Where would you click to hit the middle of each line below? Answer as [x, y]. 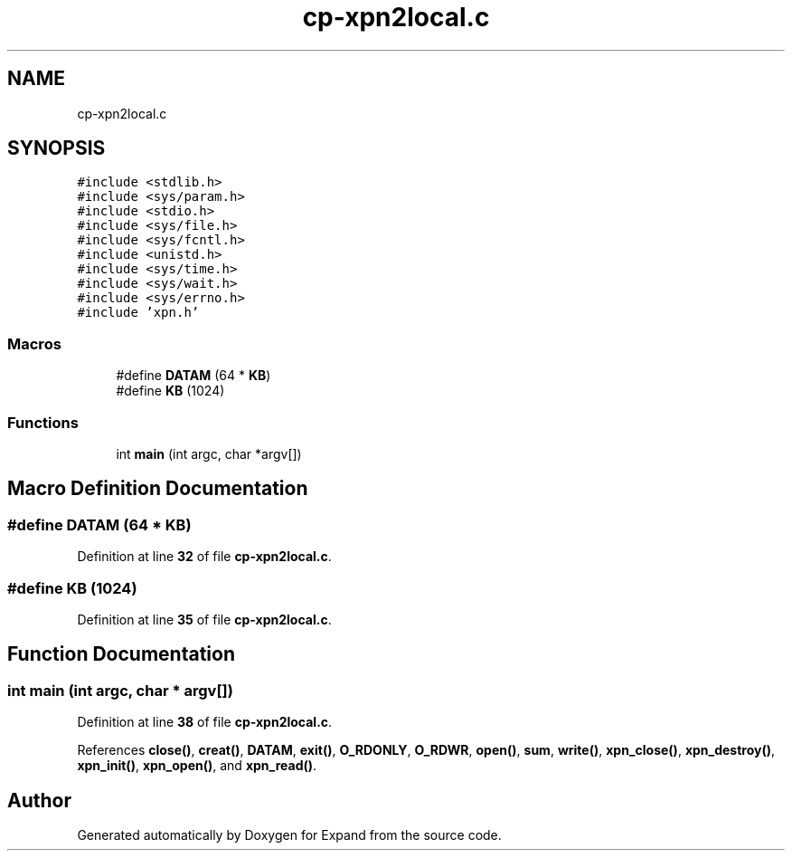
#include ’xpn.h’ [138, 313]
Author [39, 800]
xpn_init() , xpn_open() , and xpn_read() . [197, 766]
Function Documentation [121, 654]
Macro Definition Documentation [158, 489]
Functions [43, 422]
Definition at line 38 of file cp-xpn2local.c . [205, 722]
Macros [34, 343]
